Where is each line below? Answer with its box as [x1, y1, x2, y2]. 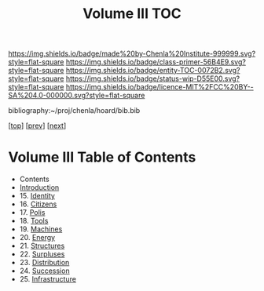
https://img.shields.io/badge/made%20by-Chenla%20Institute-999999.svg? [8, 49, 256, 59]
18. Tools [19, 216, 49, 226]
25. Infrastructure [19, 275, 77, 284]
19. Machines [19, 224, 63, 234]
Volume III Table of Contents [8, 148, 196, 166]
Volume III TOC [82, 5, 182, 23]
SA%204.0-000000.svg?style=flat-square [8, 91, 145, 100]
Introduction [19, 183, 60, 192]
